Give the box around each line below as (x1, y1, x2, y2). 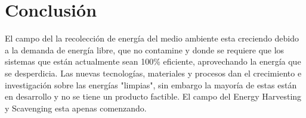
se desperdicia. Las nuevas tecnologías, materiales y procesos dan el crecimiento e (5, 66, 302, 79)
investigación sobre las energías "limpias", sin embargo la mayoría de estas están (5, 78, 297, 91)
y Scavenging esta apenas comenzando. (5, 101, 147, 114)
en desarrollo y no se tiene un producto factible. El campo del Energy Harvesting (5, 90, 302, 103)
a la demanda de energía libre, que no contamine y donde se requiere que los (5, 43, 285, 56)
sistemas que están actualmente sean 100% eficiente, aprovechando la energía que (5, 55, 301, 68)
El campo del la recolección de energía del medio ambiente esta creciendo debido (5, 32, 299, 44)
